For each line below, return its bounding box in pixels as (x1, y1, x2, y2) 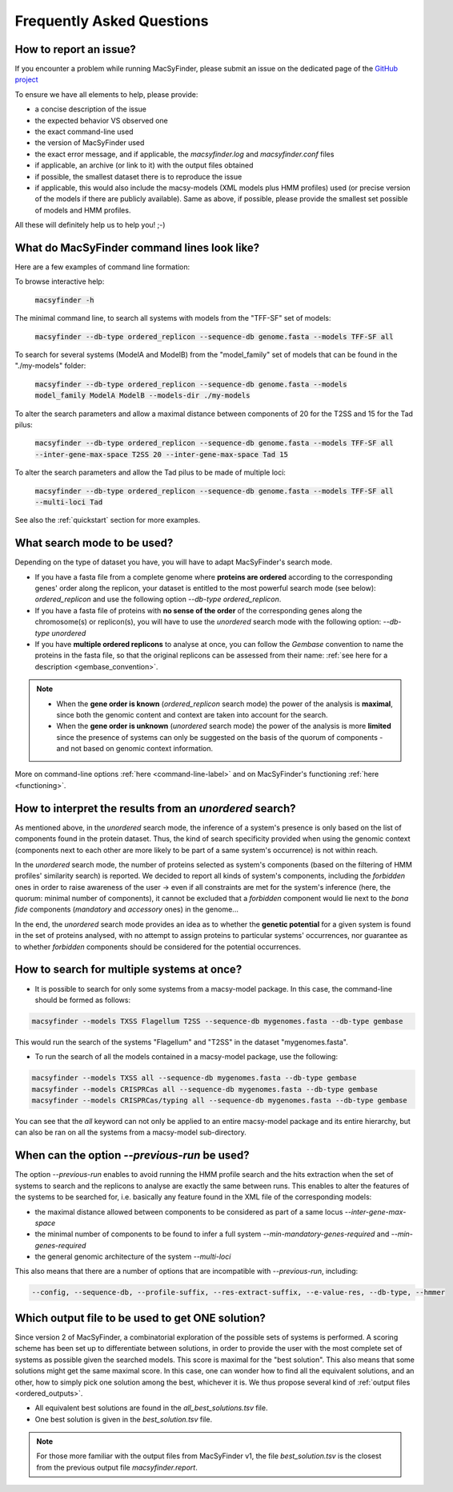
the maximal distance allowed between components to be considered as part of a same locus (34, 1207, 343, 1216)
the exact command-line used (34, 127, 134, 136)
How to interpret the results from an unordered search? (14, 802, 296, 815)
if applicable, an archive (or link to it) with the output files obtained (34, 160, 254, 170)
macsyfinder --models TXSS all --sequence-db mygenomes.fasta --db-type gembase (31, 1074, 357, 1082)
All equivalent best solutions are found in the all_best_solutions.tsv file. (34, 1403, 268, 1413)
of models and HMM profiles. (34, 205, 131, 215)
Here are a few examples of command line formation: (14, 262, 190, 272)
